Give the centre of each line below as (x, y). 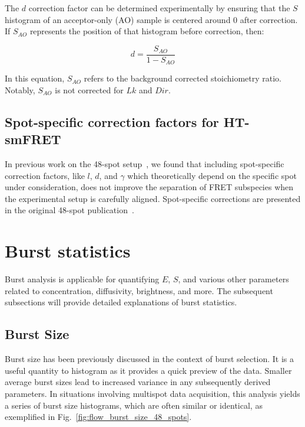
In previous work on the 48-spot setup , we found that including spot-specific (145, 164)
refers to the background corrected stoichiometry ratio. (183, 78)
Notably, (20, 89)
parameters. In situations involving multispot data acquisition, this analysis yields (152, 393)
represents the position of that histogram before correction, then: (147, 31)
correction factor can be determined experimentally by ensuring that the (159, 8)
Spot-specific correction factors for (112, 121)
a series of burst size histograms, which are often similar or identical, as (134, 405)
